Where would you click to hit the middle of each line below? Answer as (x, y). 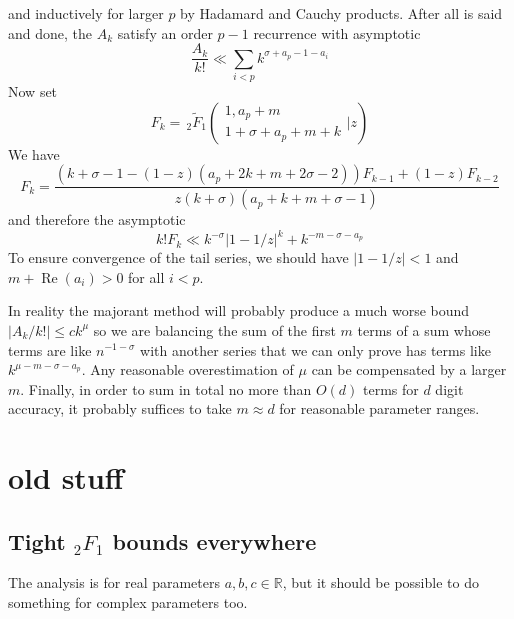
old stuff (66, 477)
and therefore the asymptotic (97, 219)
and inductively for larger (86, 13)
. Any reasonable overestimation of (187, 369)
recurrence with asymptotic (337, 32)
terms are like (50, 349)
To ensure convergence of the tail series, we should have (178, 257)
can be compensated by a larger (409, 369)
